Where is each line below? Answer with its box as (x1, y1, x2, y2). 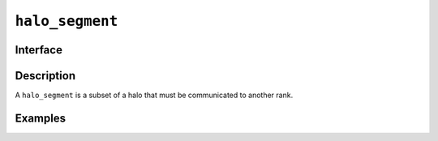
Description (15, 69, 76, 83)
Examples (15, 111, 67, 125)
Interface (15, 43, 62, 57)
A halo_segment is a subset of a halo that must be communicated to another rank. (15, 90, 294, 100)
